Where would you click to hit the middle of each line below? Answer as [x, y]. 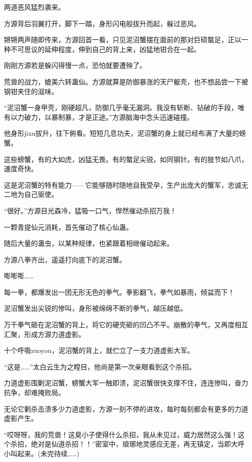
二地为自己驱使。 [31, 194]
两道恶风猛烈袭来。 [34, 7]
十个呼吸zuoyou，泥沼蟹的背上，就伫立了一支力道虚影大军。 [99, 350]
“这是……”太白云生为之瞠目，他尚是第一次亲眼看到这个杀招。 [100, 366]
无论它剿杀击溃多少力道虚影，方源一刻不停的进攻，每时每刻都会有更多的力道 [126, 408]
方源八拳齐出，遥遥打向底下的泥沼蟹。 [65, 259]
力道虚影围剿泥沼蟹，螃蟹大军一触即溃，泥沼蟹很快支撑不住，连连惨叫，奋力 [126, 383]
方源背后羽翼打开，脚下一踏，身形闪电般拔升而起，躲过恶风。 [102, 23]
